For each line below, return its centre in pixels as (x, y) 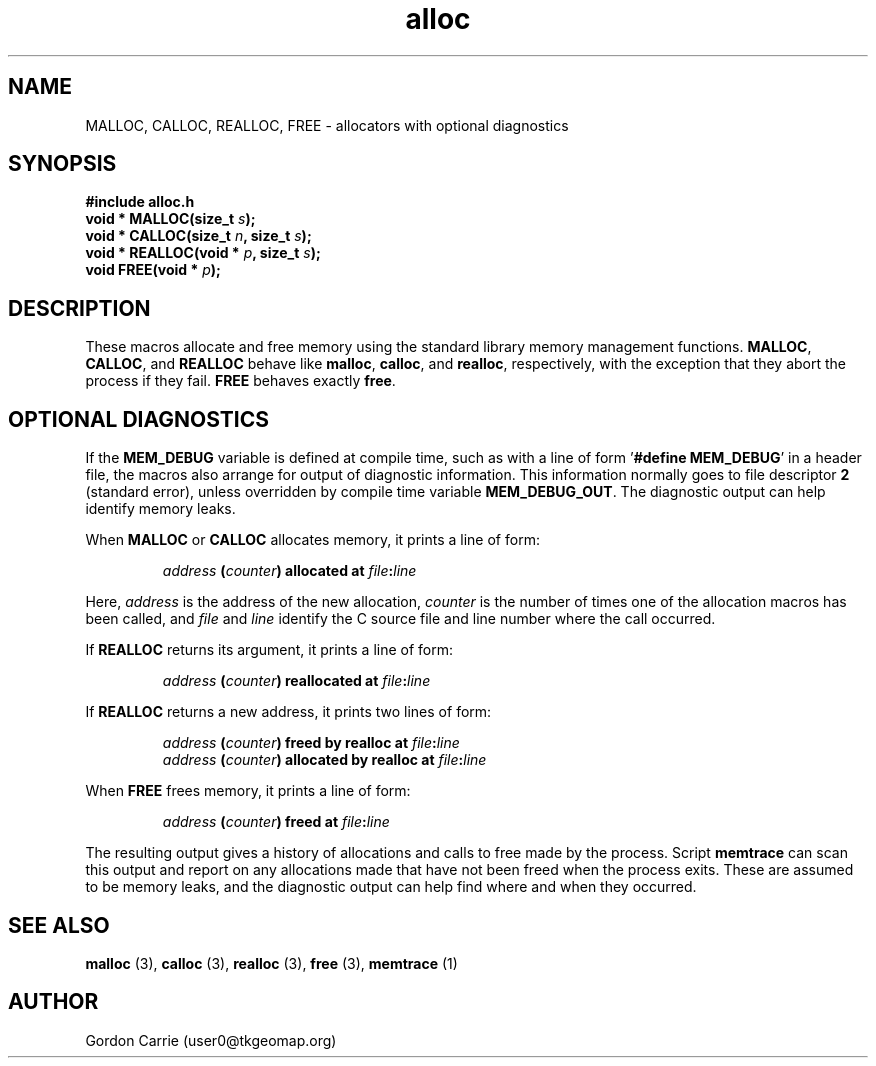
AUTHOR (53, 1002)
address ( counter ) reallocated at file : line (296, 681)
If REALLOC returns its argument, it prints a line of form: (269, 650)
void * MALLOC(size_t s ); (170, 219)
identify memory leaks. (160, 509)
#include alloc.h (140, 202)
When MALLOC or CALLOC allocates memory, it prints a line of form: (312, 540)
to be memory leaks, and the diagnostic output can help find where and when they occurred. (391, 887)
